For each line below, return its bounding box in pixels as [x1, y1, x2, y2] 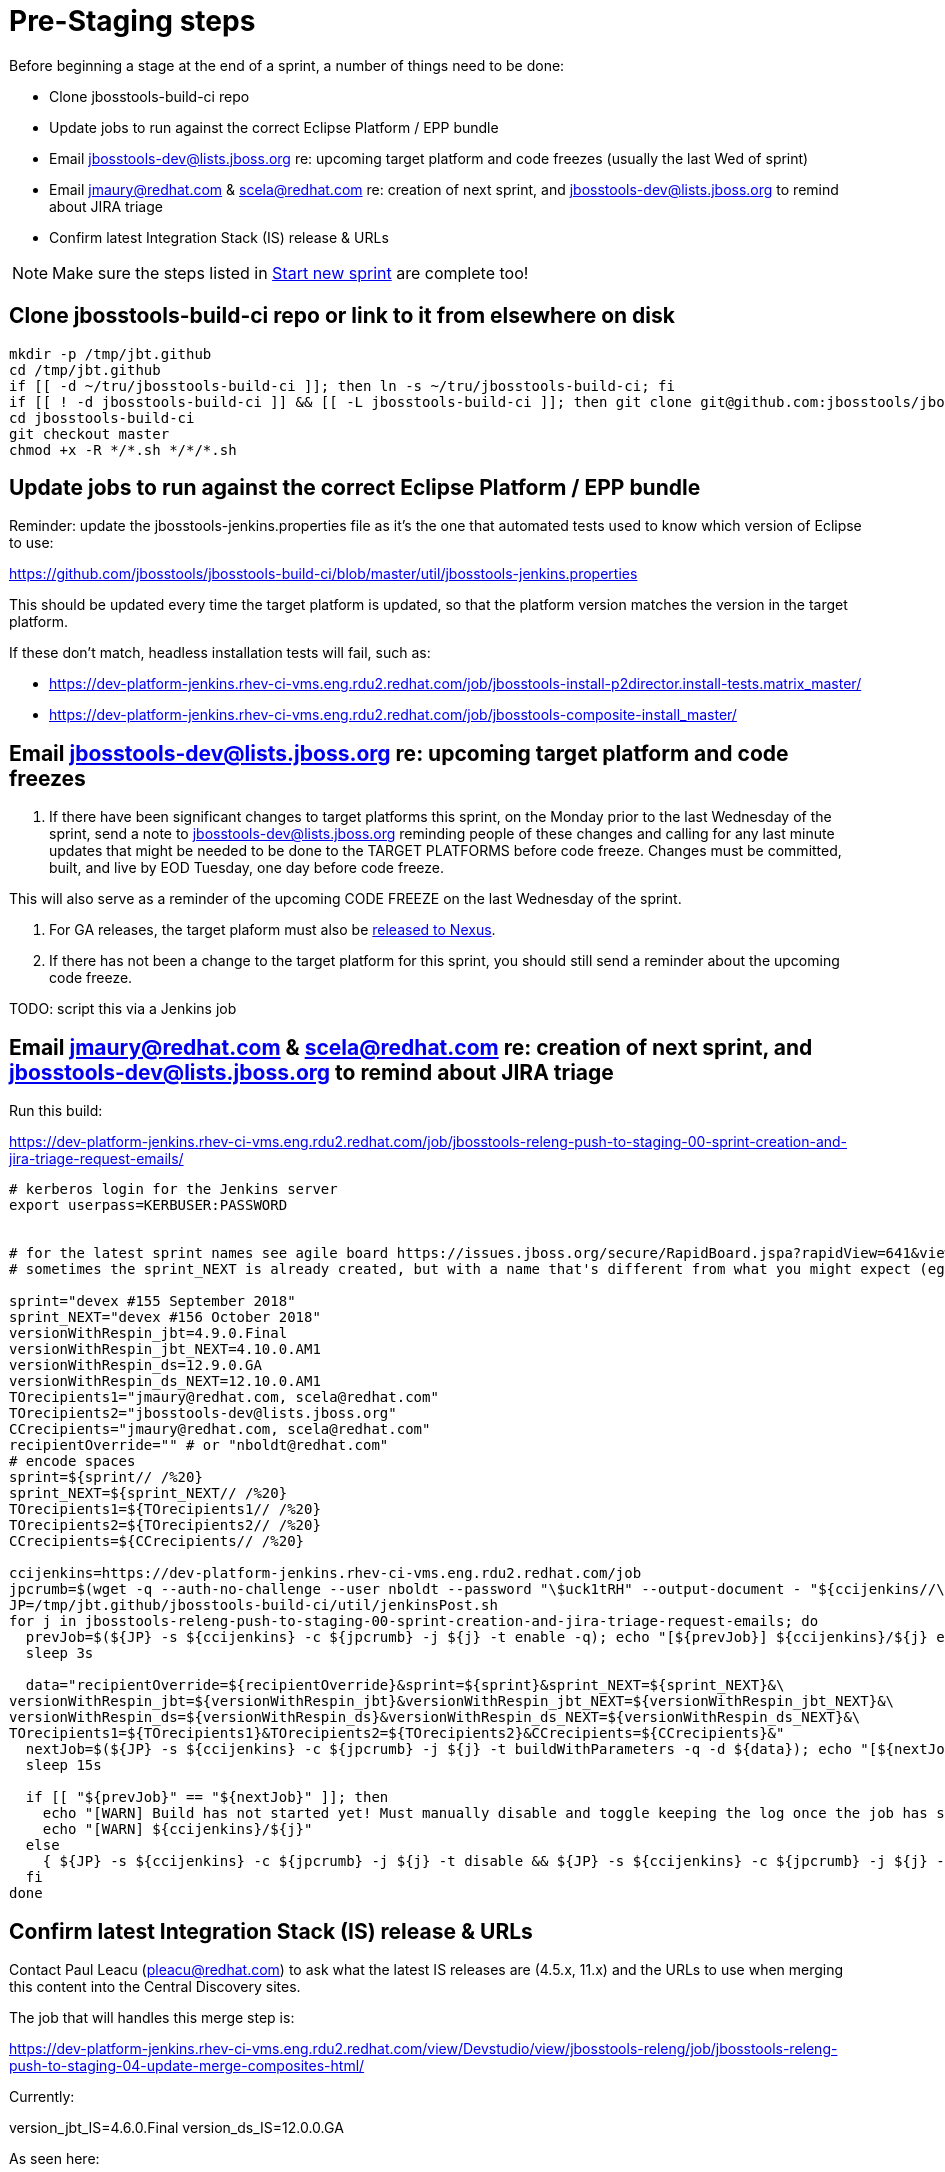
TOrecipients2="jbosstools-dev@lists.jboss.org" [9, 1405, 397, 1422]
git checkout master [9, 425, 170, 442]
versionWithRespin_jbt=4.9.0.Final [9, 1325, 288, 1342]
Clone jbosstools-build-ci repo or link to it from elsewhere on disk [9, 303, 675, 329]
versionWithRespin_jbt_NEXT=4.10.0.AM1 [9, 1341, 321, 1358]
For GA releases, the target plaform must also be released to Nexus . [49, 921, 496, 939]
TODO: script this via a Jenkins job [9, 1000, 237, 1018]
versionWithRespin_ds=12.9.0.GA [9, 1357, 262, 1374]
